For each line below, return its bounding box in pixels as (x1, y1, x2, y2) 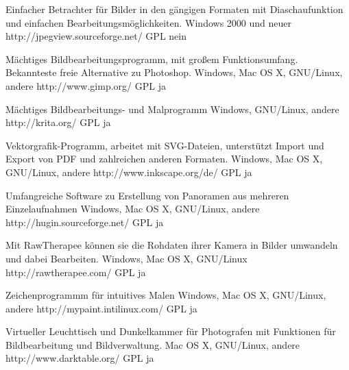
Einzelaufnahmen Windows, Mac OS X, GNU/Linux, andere (5, 201, 260, 216)
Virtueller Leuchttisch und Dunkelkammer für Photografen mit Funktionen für (5, 324, 336, 338)
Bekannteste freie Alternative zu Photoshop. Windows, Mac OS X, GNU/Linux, (5, 65, 343, 79)
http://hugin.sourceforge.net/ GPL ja (5, 214, 164, 229)
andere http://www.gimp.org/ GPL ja (5, 78, 166, 92)
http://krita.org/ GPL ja (5, 115, 111, 129)
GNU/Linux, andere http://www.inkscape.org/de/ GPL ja (5, 164, 252, 179)
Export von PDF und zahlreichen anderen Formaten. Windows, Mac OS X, (5, 151, 323, 166)
